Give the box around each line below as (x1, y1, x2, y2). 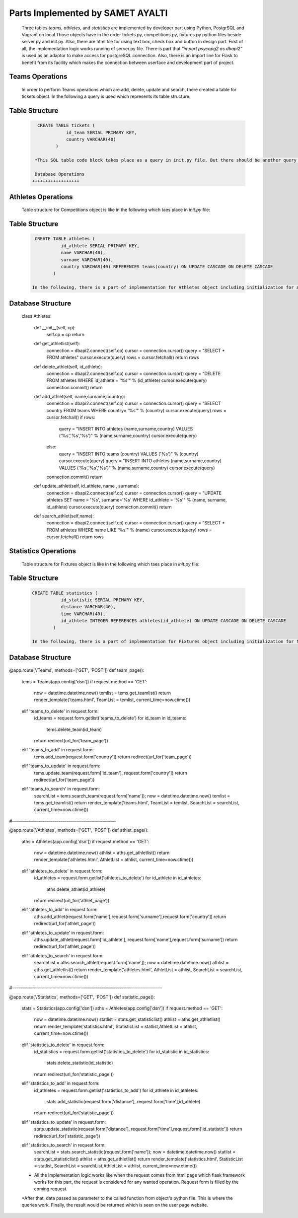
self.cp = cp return (46, 331, 84, 337)
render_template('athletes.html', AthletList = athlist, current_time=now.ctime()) (34, 857, 194, 862)
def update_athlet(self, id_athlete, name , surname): (34, 483, 139, 489)
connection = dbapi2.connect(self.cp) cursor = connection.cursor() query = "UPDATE (46, 490, 222, 496)
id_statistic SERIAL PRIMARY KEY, (61, 597, 145, 603)
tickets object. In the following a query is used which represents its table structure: (21, 93, 191, 99)
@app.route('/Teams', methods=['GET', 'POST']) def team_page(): (9, 667, 145, 673)
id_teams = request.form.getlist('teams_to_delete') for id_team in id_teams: (34, 715, 186, 721)
